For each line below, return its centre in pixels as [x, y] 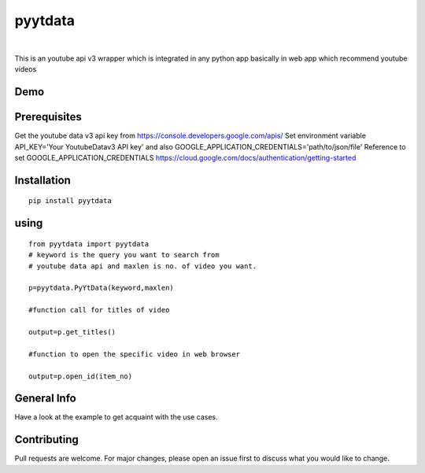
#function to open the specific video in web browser [134, 354]
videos [26, 69]
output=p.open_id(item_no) [81, 376]
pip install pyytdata [70, 201]
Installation [42, 180]
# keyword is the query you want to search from [124, 255]
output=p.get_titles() [72, 332]
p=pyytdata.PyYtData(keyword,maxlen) [102, 288]
